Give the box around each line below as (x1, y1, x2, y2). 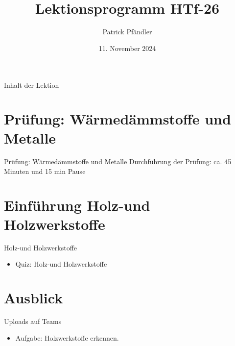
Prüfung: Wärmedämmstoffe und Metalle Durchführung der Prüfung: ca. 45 (4, 156, 232, 167)
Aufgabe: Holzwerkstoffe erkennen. (15, 332, 119, 343)
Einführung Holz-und (4, 195, 150, 215)
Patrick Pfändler (102, 26, 152, 37)
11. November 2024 (98, 43, 156, 53)
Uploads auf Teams (4, 316, 62, 326)
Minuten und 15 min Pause (4, 166, 86, 176)
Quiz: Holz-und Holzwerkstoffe (15, 259, 107, 269)
